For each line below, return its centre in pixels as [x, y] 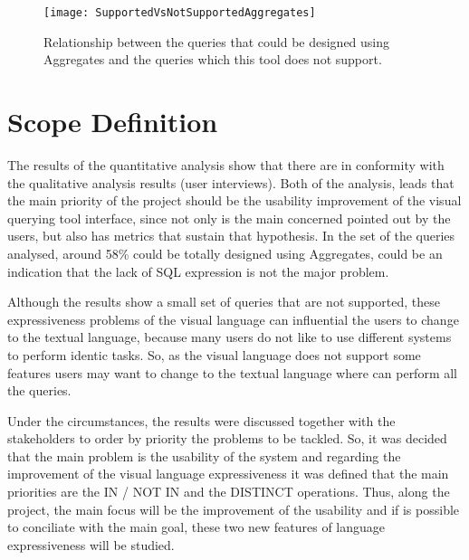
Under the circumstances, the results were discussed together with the [201, 420]
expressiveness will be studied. [91, 544]
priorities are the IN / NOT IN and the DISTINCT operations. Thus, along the [229, 492]
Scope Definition [113, 122]
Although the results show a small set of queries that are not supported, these [224, 302]
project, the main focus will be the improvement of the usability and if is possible [234, 509]
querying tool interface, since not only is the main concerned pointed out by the [229, 218]
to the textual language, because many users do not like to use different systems [230, 337]
